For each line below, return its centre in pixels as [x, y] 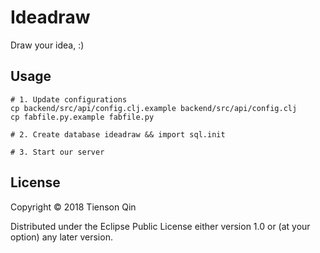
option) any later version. [61, 237]
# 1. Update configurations [69, 99]
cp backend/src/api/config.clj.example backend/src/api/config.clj [154, 108]
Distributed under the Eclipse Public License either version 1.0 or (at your [160, 226]
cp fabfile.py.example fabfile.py [82, 117]
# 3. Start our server [57, 152]
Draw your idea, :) [47, 45]
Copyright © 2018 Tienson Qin [73, 207]
